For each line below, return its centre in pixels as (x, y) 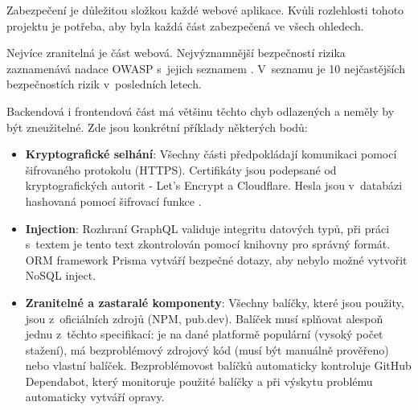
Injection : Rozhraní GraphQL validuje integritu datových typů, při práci (207, 228)
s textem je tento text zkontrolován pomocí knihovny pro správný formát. (208, 244)
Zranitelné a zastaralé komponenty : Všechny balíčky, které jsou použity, (215, 302)
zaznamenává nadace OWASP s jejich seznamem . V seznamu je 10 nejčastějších (206, 68)
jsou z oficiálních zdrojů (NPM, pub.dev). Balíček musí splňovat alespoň (204, 318)
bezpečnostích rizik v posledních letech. (104, 84)
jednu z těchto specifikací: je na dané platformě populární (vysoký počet (204, 334)
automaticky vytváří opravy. (95, 397)
